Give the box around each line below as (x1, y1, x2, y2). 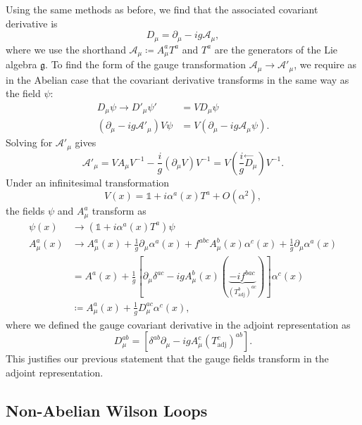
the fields (6, 203, 45, 218)
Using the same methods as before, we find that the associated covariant (6, 2, 318, 16)
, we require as (294, 57, 356, 72)
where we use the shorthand (6, 42, 126, 56)
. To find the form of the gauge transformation (45, 57, 246, 72)
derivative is (6, 15, 58, 30)
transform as (92, 203, 146, 218)
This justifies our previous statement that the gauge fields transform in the (6, 351, 329, 366)
